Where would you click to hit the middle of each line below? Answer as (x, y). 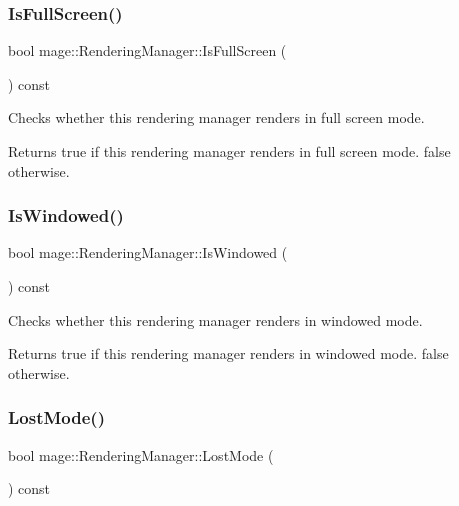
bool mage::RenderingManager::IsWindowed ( (148, 252)
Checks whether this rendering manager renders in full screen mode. (216, 117)
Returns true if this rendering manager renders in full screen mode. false (229, 151)
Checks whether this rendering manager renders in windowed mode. (215, 319)
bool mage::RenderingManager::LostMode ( (141, 454)
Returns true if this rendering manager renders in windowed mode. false (228, 353)
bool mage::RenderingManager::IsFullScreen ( (147, 50)
